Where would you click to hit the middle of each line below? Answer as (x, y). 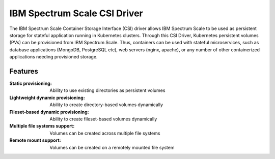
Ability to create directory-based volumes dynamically (106, 105)
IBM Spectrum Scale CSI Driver (76, 13)
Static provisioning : (31, 83)
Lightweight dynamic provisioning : (47, 98)
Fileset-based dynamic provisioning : (49, 112)
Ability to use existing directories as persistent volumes (107, 90)
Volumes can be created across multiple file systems (105, 133)
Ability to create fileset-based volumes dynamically (103, 119)
